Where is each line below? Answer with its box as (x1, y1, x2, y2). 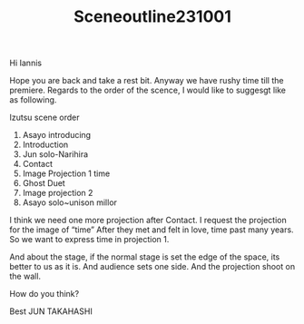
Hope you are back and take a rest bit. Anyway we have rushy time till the (9, 75, 284, 86)
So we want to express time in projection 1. (9, 234, 170, 245)
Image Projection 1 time (22, 168, 111, 179)
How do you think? (9, 289, 80, 299)
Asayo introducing (22, 130, 92, 141)
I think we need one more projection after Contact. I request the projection (9, 215, 288, 226)
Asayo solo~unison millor (22, 197, 118, 208)
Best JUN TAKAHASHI (9, 306, 93, 317)
